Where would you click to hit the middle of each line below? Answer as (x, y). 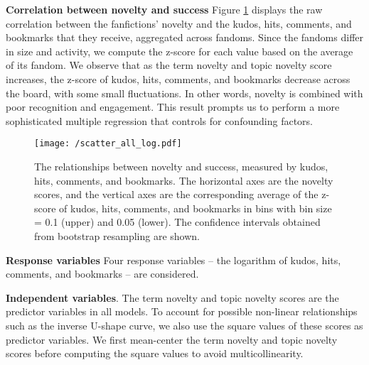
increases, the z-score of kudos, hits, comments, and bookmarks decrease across (178, 78)
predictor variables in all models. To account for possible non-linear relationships (182, 311)
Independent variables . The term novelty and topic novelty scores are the (172, 297)
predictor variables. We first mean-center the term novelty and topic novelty (172, 339)
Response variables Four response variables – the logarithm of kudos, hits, (173, 260)
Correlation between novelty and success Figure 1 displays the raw (164, 9)
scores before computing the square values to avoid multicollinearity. (155, 353)
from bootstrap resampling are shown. (117, 235)
